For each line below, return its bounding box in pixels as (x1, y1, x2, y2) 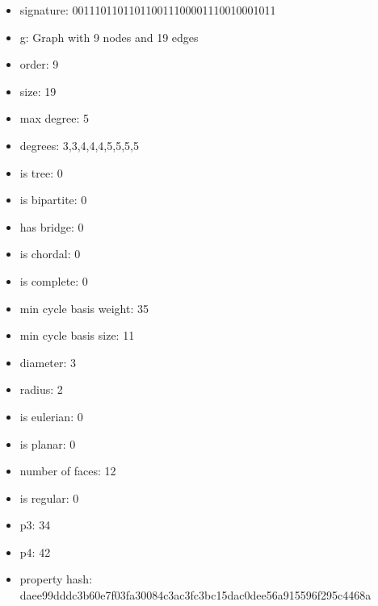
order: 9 (19, 56, 59, 73)
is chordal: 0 (19, 245, 81, 262)
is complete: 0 (19, 272, 88, 289)
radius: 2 (19, 381, 63, 398)
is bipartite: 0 (19, 191, 87, 208)
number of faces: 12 (19, 462, 116, 479)
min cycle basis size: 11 (19, 327, 135, 344)
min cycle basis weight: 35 (19, 299, 149, 316)
